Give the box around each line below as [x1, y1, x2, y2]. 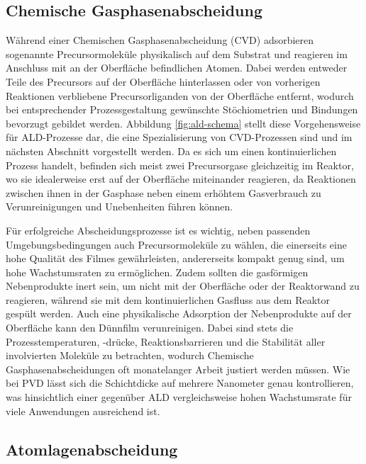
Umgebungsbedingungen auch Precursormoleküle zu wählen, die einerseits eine [6, 237, 347, 251]
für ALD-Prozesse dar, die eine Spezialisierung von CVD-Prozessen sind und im [6, 130, 353, 145]
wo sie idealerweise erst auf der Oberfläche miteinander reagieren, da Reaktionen [6, 171, 356, 186]
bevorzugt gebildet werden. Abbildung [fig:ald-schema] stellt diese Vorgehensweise [6, 115, 361, 130]
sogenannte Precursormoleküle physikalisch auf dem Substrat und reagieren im [6, 46, 348, 61]
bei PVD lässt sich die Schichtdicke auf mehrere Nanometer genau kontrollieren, [6, 375, 354, 390]
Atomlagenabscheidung [6, 438, 178, 460]
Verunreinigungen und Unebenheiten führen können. [6, 199, 233, 214]
